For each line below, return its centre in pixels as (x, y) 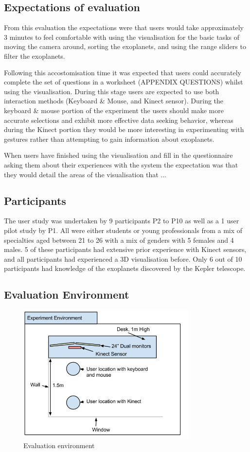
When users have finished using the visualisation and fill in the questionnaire (118, 155)
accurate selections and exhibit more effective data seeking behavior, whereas (119, 120)
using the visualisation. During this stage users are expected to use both (112, 91)
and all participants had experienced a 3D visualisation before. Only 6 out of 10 (123, 259)
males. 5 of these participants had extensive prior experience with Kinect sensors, (125, 249)
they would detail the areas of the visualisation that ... (85, 174)
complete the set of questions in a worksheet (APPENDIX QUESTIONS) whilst (124, 82)
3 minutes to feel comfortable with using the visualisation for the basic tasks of (122, 37)
